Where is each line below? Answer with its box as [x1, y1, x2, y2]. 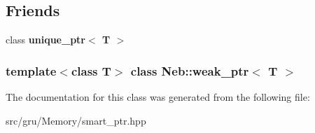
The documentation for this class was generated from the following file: [6, 90, 310, 104]
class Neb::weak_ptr [130, 62, 249, 79]
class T [71, 62, 111, 79]
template [6, 62, 57, 79]
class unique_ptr [6, 32, 85, 47]
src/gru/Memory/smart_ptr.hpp [6, 113, 146, 127]
